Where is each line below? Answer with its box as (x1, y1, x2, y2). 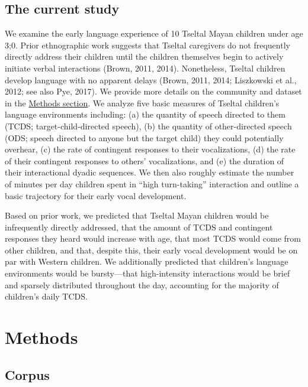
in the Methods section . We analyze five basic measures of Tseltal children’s (5, 96, 280, 109)
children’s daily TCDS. (5, 290, 88, 303)
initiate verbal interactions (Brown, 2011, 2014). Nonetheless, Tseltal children (5, 61, 285, 74)
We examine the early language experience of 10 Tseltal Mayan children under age (5, 27, 303, 40)
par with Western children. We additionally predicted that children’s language (5, 255, 288, 268)
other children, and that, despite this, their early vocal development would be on (5, 243, 298, 256)
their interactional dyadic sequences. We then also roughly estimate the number (5, 166, 294, 178)
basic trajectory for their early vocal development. (5, 189, 187, 201)
